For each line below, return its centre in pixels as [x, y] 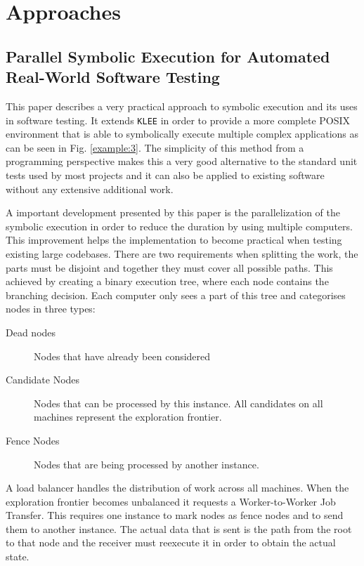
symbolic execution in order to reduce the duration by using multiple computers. [179, 226]
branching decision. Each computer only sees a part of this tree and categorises [176, 295]
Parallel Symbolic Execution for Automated [168, 56]
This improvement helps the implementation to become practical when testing [174, 240]
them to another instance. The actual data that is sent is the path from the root [179, 528]
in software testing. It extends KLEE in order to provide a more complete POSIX [178, 120]
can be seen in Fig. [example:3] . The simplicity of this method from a [155, 147]
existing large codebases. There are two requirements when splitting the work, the [182, 253]
